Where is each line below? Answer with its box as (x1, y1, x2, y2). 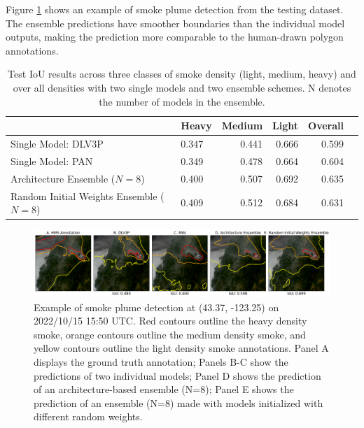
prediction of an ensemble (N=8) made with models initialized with (34, 395, 323, 410)
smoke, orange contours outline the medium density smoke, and (34, 327, 306, 341)
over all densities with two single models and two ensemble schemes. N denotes (13, 80, 351, 94)
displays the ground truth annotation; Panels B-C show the (34, 355, 288, 369)
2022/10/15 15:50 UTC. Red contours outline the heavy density (34, 313, 307, 328)
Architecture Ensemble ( (10, 171, 115, 185)
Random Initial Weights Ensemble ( (10, 188, 164, 203)
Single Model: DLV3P (10, 136, 104, 150)
